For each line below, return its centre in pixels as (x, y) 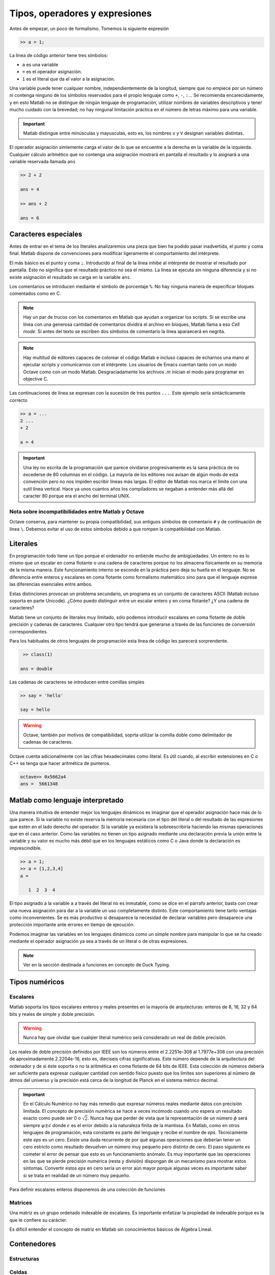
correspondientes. (29, 631)
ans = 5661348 (39, 784)
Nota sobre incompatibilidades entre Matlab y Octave (77, 512)
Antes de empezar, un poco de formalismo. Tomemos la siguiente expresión (89, 29)
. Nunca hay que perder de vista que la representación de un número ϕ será (167, 1118)
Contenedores (33, 1244)
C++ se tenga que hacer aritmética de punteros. (60, 763)
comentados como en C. (35, 294)
